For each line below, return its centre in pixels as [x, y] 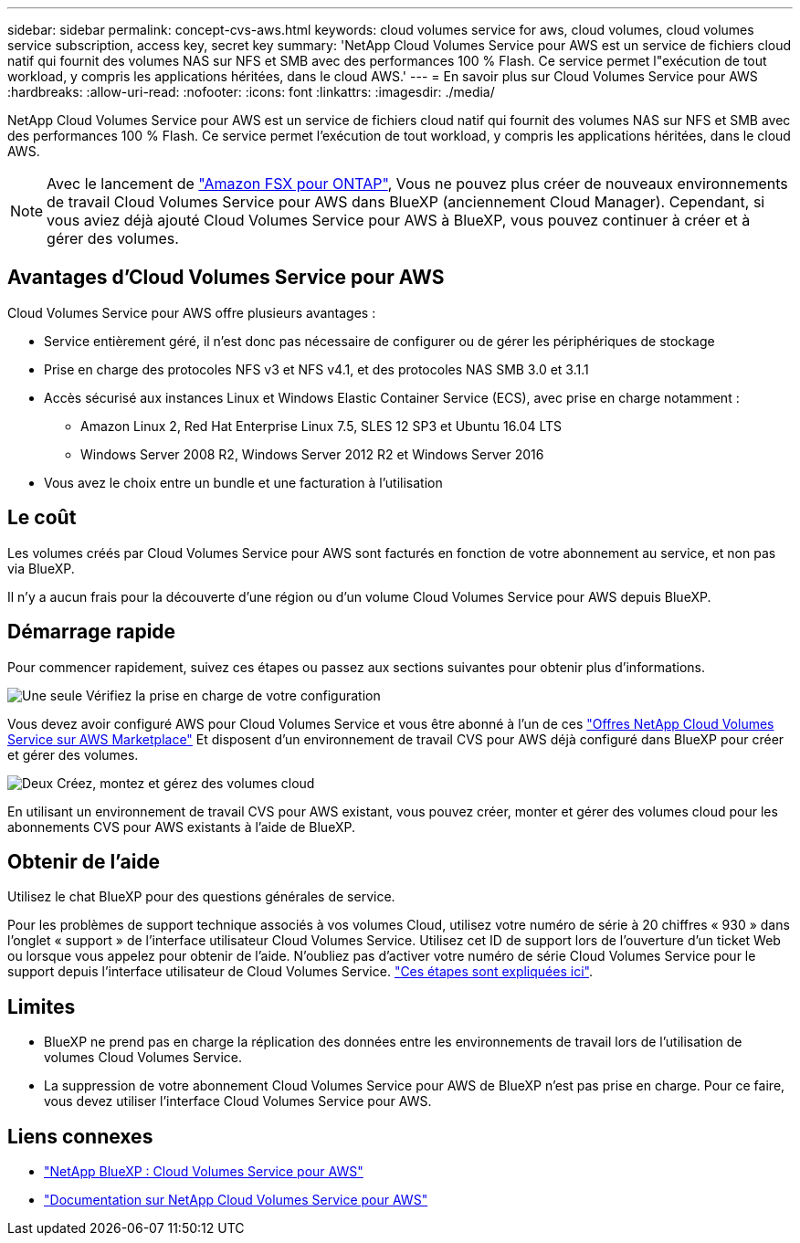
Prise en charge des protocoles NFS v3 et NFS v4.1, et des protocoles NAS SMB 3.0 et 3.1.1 [316, 369]
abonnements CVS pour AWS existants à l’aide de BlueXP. [181, 827]
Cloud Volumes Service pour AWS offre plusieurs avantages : [192, 312]
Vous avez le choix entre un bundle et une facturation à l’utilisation [243, 482]
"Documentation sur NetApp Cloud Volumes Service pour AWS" [236, 1200]
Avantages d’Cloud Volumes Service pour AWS [226, 278]
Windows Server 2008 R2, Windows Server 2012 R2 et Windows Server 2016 [312, 454]
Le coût [42, 518]
